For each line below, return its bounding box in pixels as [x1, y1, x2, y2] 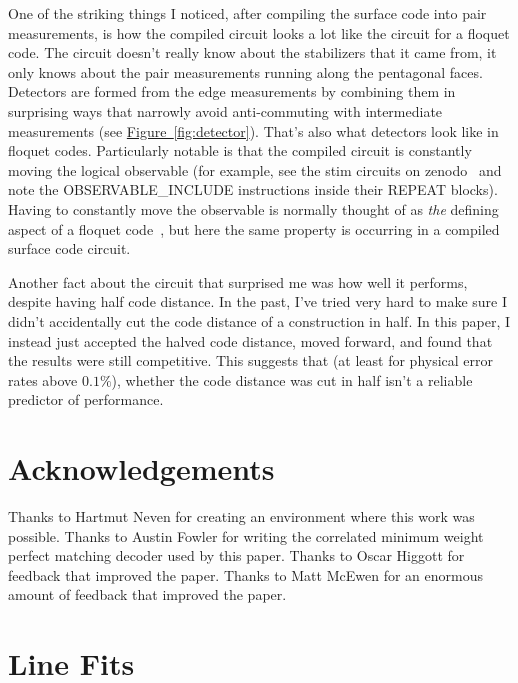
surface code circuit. [8, 238, 131, 259]
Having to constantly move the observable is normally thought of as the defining [8, 198, 499, 219]
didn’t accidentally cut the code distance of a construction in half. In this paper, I [8, 310, 511, 331]
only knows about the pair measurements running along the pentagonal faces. [8, 61, 483, 82]
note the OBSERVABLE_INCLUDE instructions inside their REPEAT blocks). [8, 179, 498, 200]
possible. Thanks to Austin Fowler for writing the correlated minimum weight [8, 525, 484, 546]
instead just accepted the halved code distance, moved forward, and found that [8, 330, 493, 351]
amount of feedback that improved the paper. [8, 584, 287, 605]
